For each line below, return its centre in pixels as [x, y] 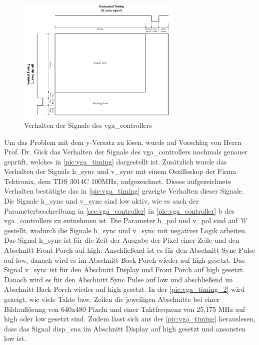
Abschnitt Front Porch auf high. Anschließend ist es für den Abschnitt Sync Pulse [130, 250]
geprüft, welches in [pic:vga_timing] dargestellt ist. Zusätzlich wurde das [115, 161]
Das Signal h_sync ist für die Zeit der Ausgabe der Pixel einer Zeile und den [122, 240]
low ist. [15, 338]
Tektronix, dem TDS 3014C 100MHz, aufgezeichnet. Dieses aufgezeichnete [118, 181]
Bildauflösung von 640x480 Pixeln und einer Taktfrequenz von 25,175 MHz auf [125, 309]
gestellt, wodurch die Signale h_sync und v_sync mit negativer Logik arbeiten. [125, 230]
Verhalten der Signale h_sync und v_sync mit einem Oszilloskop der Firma [120, 171]
